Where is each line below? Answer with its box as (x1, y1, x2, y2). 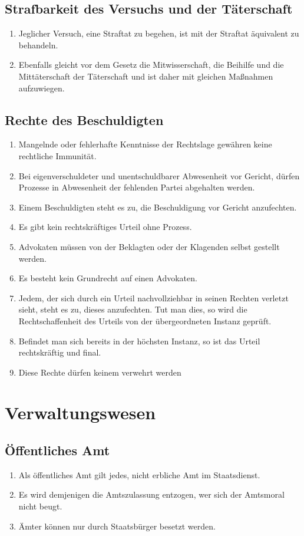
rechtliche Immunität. (18, 149, 97, 162)
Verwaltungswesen (5, 400, 156, 425)
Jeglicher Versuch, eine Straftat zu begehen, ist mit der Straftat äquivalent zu (18, 27, 299, 40)
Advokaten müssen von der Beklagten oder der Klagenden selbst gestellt (18, 240, 280, 252)
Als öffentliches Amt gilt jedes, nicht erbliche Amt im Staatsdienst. (18, 468, 260, 481)
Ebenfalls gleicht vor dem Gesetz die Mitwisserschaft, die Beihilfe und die (18, 58, 284, 71)
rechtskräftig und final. (18, 346, 101, 359)
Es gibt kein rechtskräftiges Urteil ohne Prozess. (18, 221, 192, 233)
